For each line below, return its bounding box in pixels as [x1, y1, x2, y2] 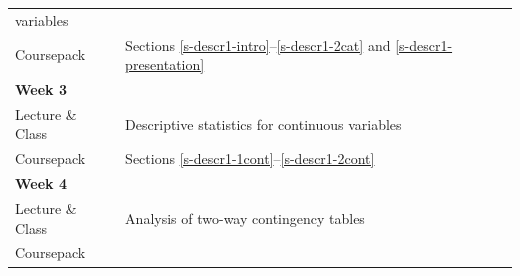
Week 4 [15, 173, 67, 194]
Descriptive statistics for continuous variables [125, 113, 402, 134]
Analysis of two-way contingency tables [125, 207, 365, 228]
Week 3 [15, 79, 67, 100]
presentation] [125, 54, 205, 75]
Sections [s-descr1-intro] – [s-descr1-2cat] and [125, 34, 391, 55]
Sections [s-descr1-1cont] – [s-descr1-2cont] [125, 148, 375, 169]
